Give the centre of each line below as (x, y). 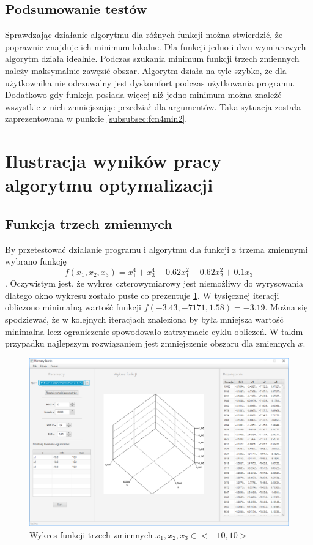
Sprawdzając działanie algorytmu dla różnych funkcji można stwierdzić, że (144, 35)
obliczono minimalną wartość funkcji (73, 307)
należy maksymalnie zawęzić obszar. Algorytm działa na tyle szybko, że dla (146, 70)
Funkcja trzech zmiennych (89, 223)
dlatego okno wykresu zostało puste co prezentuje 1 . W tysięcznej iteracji (142, 295)
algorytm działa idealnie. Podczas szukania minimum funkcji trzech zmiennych (152, 58)
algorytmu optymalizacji (109, 185)
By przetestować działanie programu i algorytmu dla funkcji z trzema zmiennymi (156, 249)
